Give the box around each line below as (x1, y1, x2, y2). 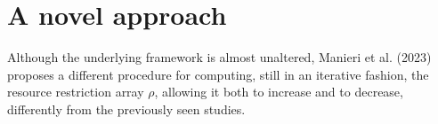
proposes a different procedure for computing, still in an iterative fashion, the (7, 65, 429, 83)
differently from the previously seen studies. (7, 99, 246, 118)
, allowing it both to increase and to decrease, (154, 82, 403, 101)
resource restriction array (7, 82, 144, 101)
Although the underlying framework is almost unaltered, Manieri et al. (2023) (7, 48, 432, 66)
